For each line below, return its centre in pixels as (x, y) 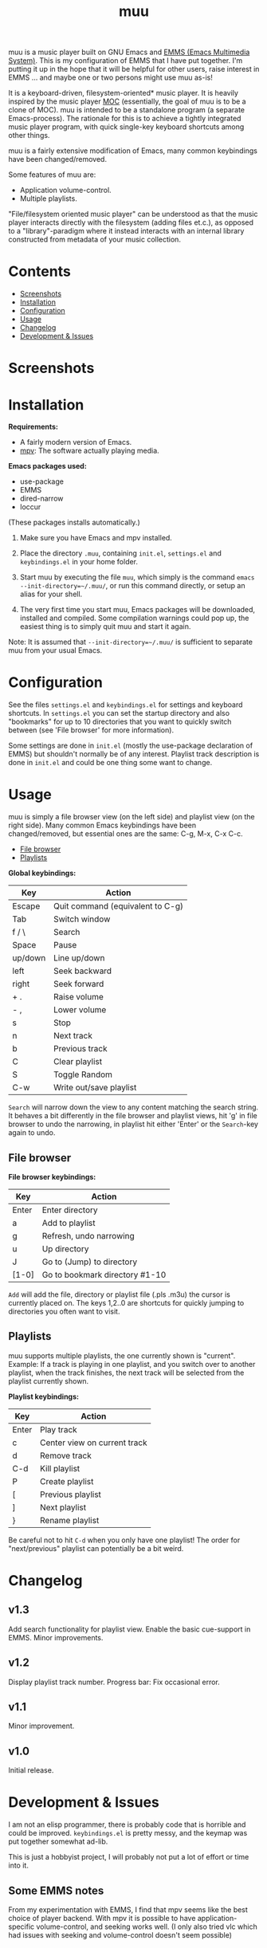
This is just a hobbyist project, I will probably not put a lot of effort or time (129, 1857)
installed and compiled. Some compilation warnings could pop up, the (134, 618)
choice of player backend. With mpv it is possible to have (102, 1918)
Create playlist (67, 1481)
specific (22, 1926)
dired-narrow (41, 499)
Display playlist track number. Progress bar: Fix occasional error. (114, 1682)
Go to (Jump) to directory (90, 1262)
